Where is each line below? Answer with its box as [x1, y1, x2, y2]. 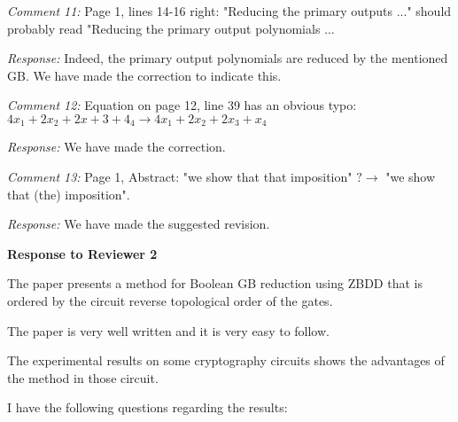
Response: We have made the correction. [7, 137, 226, 156]
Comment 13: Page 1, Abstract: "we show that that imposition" [7, 168, 353, 186]
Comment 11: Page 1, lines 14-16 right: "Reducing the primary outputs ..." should [7, 2, 452, 20]
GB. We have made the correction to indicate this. [7, 66, 282, 84]
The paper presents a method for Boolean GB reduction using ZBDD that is [7, 274, 423, 293]
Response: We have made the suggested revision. [7, 215, 270, 233]
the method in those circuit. [7, 368, 159, 387]
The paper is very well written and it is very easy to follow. [7, 321, 330, 340]
